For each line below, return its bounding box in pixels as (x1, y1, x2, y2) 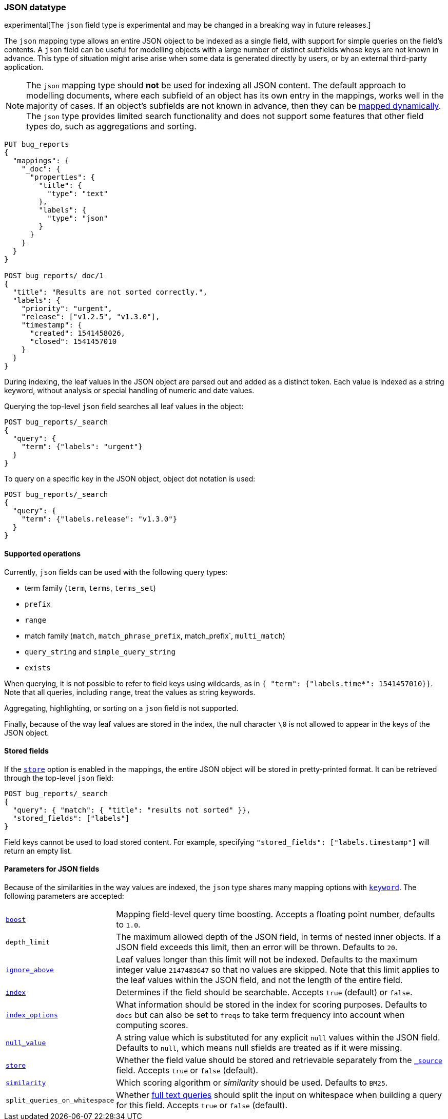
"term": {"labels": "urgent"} (21, 442, 143, 451)
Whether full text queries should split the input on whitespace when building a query (116, 1090, 442, 1101)
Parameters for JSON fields (4, 864, 100, 874)
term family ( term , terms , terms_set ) (25, 583, 156, 592)
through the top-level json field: (4, 773, 113, 782)
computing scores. (116, 1020, 188, 1031)
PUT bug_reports (4, 140, 69, 149)
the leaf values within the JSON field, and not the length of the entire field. (116, 975, 403, 986)
